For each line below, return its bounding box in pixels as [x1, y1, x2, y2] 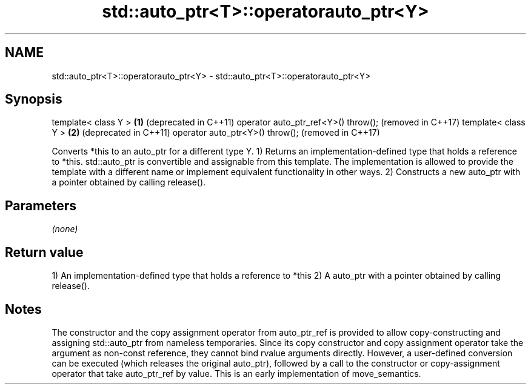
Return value [5, 244, 84, 260]
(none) [52, 224, 78, 234]
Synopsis [5, 91, 62, 107]
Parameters [5, 198, 76, 213]
